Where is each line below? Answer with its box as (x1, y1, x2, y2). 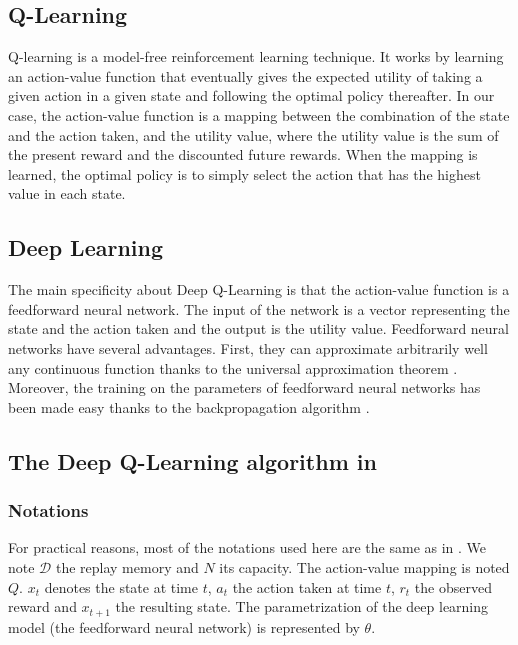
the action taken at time (232, 576, 382, 597)
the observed (414, 576, 492, 597)
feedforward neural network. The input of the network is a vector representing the (8, 298, 510, 319)
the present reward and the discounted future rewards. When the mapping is (8, 144, 478, 165)
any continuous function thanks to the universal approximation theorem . (8, 357, 458, 378)
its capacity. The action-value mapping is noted (219, 556, 510, 577)
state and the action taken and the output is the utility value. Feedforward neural (8, 318, 510, 339)
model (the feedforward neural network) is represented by (8, 616, 360, 637)
